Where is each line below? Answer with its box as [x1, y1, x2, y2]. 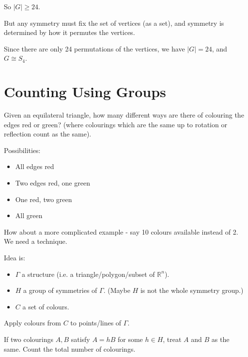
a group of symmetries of [23, 285, 97, 295]
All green [15, 210, 43, 221]
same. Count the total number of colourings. [4, 343, 136, 354]
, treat [163, 334, 182, 344]
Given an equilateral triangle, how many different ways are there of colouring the [4, 110, 244, 120]
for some [117, 334, 143, 344]
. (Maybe [103, 285, 130, 295]
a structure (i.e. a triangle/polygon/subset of [22, 269, 155, 279]
